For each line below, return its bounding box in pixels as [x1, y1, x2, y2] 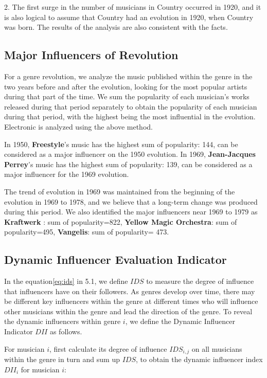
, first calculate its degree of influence [49, 343, 167, 354]
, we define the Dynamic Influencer [125, 316, 235, 327]
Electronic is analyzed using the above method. [4, 121, 153, 132]
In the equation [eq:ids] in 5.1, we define [4, 276, 128, 286]
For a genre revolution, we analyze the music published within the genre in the [4, 70, 253, 81]
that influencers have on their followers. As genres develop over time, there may [4, 285, 255, 296]
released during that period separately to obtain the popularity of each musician [4, 101, 257, 112]
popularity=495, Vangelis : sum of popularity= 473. [4, 226, 169, 237]
